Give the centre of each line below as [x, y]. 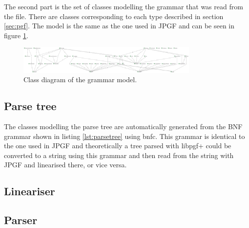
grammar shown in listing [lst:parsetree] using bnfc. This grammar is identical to [124, 136]
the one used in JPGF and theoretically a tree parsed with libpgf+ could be [118, 146]
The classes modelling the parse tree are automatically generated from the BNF [123, 126]
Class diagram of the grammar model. [80, 80]
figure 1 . [16, 35]
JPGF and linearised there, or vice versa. [65, 165]
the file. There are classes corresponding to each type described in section [114, 16]
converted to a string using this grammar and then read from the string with [119, 155]
